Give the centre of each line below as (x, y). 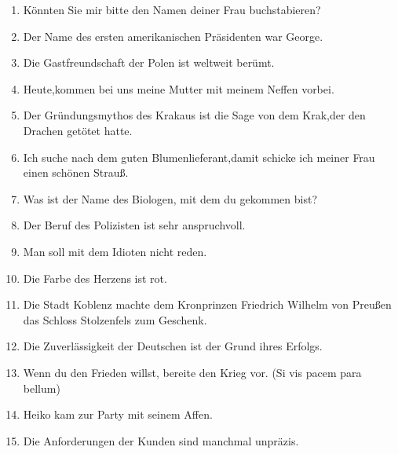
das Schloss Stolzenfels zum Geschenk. (115, 319)
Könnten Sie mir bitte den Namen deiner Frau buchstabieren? (172, 9)
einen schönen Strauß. (76, 172)
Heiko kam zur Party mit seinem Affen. (118, 414)
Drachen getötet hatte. (78, 130)
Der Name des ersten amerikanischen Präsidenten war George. (173, 36)
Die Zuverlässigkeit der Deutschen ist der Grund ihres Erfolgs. (173, 346)
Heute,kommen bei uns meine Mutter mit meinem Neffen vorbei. (179, 88)
